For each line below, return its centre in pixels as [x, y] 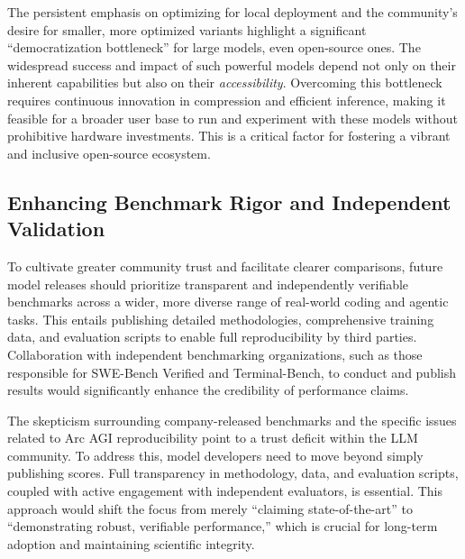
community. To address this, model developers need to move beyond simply [215, 455]
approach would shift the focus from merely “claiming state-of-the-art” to [210, 508]
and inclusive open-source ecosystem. [109, 153]
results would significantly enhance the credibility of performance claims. [208, 390]
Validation [56, 229]
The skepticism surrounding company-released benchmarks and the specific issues [232, 420]
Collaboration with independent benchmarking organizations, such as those [215, 354]
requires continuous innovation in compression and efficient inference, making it [227, 100]
